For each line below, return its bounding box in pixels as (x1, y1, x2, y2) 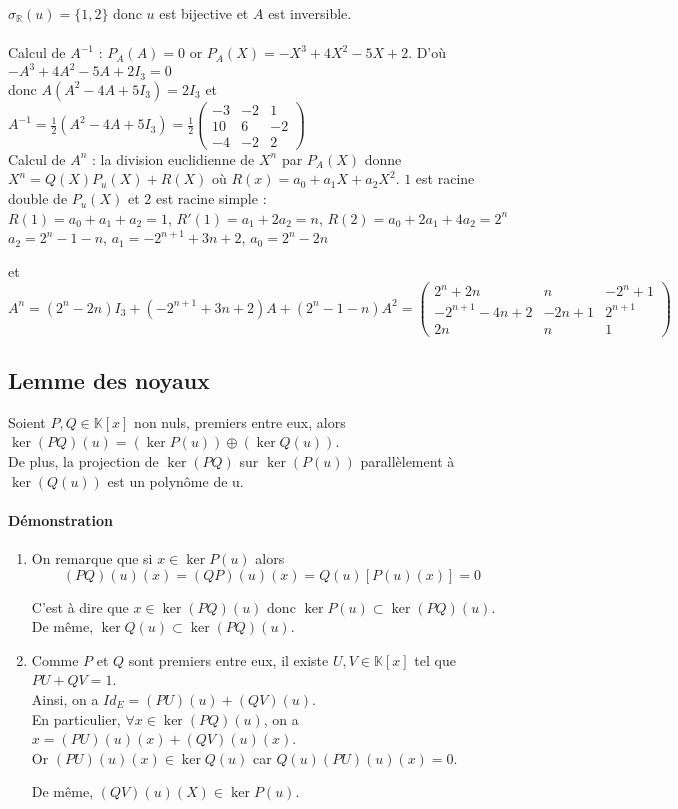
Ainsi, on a (31, 688, 99, 709)
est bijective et (159, 3, 249, 23)
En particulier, (31, 708, 121, 729)
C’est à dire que (31, 596, 129, 617)
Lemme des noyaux (8, 365, 210, 395)
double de (8, 188, 68, 209)
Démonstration (8, 509, 113, 530)
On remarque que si (31, 547, 153, 568)
